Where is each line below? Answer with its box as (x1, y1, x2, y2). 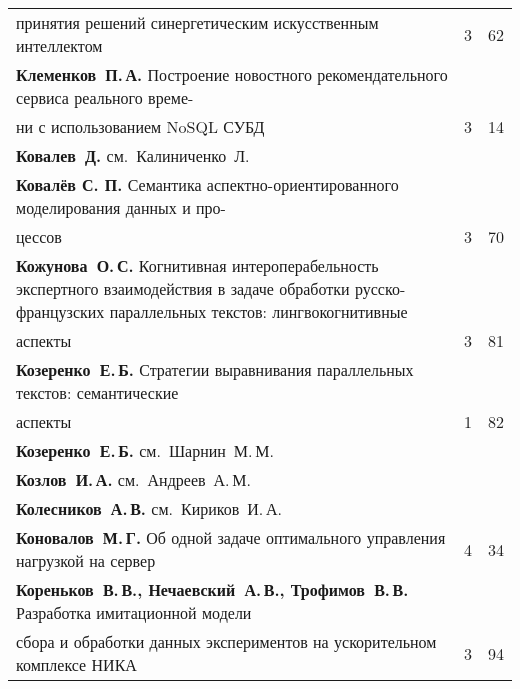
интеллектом (16, 34, 103, 57)
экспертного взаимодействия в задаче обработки (16, 277, 350, 300)
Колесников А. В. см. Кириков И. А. (16, 497, 282, 520)
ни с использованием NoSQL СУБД (16, 115, 265, 138)
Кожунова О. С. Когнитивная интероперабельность (16, 254, 379, 277)
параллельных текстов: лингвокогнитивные (109, 300, 408, 323)
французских (16, 300, 105, 323)
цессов (16, 225, 62, 248)
